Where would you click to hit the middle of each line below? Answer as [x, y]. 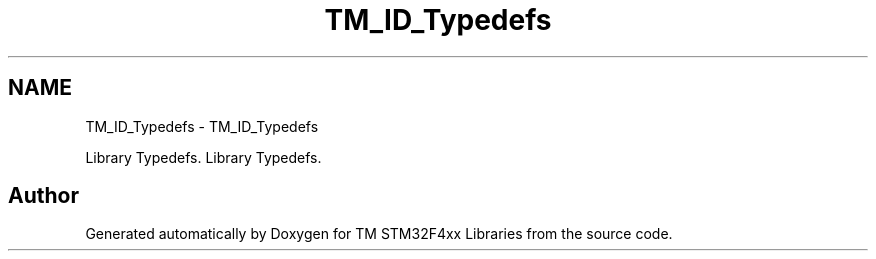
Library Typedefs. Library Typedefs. [203, 157]
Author [43, 196]
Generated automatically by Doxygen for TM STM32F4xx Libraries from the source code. [379, 234]
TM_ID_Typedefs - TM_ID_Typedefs [202, 126]
